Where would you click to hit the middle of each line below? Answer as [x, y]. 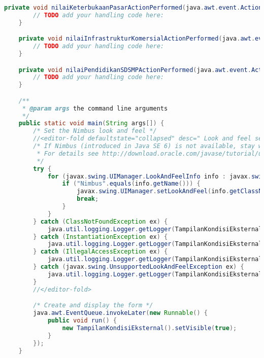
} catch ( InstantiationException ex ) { [101, 237]
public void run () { [82, 320]
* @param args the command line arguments [95, 108]
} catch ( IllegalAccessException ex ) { [101, 252]
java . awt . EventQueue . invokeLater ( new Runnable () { [121, 313]
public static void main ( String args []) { [91, 123]
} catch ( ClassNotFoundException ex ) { [101, 221]
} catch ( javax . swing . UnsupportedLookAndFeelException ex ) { [139, 267]
